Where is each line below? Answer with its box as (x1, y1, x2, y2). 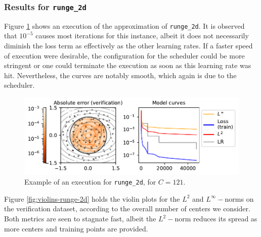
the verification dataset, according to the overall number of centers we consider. (4, 203, 250, 214)
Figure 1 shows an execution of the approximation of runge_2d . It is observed (4, 20, 245, 31)
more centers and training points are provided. (4, 223, 148, 233)
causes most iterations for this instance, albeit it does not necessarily (35, 30, 249, 41)
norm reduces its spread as (175, 213, 257, 224)
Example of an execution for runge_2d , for (24, 176, 156, 187)
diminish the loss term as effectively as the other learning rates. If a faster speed (4, 40, 253, 51)
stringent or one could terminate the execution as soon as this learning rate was (4, 60, 251, 71)
